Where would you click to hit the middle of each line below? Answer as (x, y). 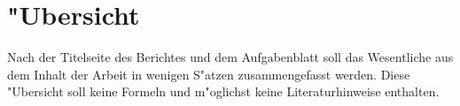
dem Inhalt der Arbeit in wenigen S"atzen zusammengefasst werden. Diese (209, 74)
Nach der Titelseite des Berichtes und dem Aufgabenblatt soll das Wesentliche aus (230, 57)
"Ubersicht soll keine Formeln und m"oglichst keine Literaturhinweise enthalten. (223, 91)
